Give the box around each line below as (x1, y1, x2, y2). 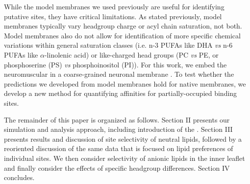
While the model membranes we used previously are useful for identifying (4, 1, 225, 11)
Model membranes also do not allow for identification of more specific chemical (4, 30, 241, 40)
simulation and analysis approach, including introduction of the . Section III (4, 124, 233, 134)
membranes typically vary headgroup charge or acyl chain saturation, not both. (4, 21, 242, 31)
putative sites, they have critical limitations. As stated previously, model (4, 11, 222, 21)
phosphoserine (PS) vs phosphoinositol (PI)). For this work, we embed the (4, 59, 227, 69)
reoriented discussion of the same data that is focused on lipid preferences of (4, 143, 233, 153)
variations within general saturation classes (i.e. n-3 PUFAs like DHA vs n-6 (4, 40, 233, 50)
